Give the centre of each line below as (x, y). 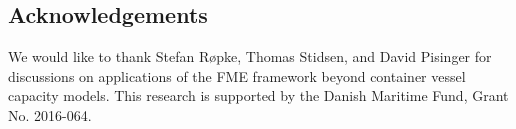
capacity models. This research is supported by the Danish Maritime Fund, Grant (258, 95)
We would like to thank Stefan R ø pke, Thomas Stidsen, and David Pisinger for (250, 56)
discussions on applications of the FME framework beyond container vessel (237, 75)
